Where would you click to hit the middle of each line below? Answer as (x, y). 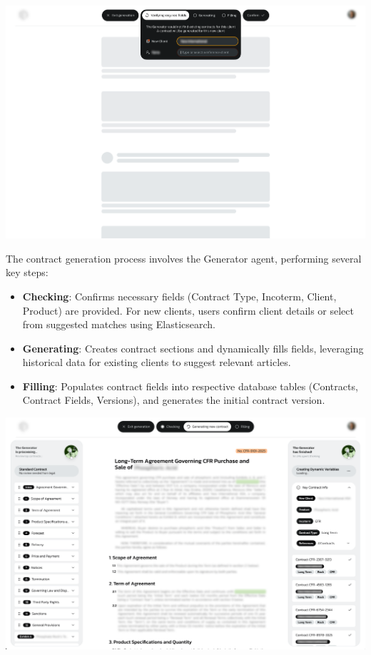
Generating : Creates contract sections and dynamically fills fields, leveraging (193, 348)
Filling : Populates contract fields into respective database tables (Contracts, (190, 386)
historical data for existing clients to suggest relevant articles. (157, 362)
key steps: (27, 272)
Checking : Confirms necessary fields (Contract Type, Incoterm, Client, (179, 296)
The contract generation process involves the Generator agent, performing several (184, 258)
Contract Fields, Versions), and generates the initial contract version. (174, 400)
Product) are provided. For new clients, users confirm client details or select (188, 310)
